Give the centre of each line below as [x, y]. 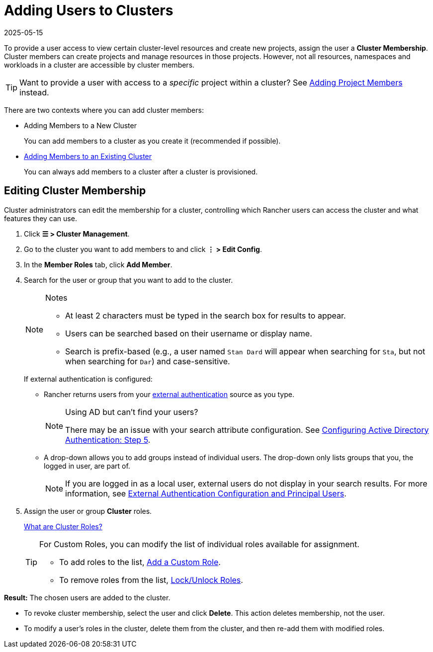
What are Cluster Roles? [63, 526]
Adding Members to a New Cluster [80, 125]
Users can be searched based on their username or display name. [189, 333]
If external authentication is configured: [88, 379]
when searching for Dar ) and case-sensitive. [148, 361]
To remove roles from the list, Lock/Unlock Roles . [151, 580]
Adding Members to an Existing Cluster [88, 156]
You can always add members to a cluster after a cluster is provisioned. [141, 171]
